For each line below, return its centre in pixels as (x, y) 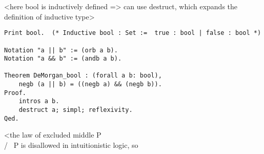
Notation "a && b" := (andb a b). (63, 59)
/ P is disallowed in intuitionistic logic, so (71, 145)
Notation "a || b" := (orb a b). (61, 50)
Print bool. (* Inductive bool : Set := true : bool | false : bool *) (133, 33)
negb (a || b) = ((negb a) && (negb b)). (90, 84)
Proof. (15, 93)
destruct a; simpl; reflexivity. (76, 110)
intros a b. (39, 101)
